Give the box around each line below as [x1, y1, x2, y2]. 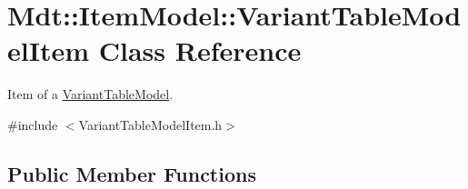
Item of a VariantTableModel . [7, 85, 174, 104]
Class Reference [98, 32, 302, 69]
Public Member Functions [7, 159, 256, 187]
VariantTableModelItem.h [78, 114, 223, 134]
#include [7, 114, 58, 134]
